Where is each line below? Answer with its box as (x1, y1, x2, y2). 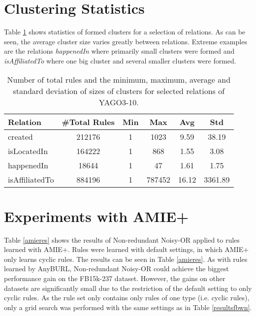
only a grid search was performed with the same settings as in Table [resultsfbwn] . (4, 302, 252, 312)
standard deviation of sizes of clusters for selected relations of (13, 85, 225, 96)
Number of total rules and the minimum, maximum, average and (7, 73, 231, 85)
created (8, 130, 33, 142)
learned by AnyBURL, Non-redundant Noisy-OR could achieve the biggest (4, 263, 229, 274)
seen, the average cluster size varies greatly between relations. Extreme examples (4, 36, 247, 46)
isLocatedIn (8, 145, 48, 157)
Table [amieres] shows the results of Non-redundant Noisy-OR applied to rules (4, 234, 240, 245)
